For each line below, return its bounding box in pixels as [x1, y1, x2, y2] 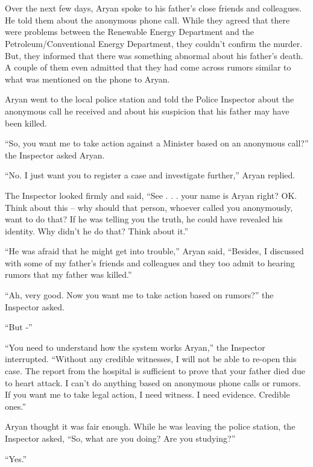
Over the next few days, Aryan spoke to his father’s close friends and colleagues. [5, 2, 302, 14]
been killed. [5, 116, 48, 129]
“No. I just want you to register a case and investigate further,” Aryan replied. [5, 169, 296, 181]
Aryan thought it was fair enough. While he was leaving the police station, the [5, 420, 296, 433]
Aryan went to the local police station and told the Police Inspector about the [5, 93, 294, 105]
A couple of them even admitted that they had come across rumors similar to [5, 61, 291, 74]
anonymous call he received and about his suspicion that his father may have [5, 104, 289, 117]
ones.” [5, 400, 27, 412]
